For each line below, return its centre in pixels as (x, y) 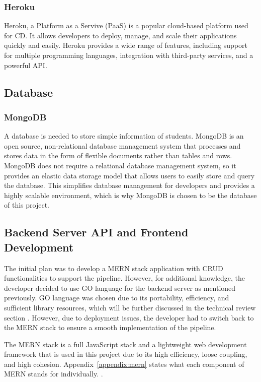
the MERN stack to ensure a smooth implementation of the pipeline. (110, 327)
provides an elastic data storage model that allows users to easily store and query (129, 175)
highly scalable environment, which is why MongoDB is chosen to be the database (130, 195)
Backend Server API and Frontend (96, 232)
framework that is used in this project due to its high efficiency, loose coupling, (126, 354)
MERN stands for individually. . (54, 374)
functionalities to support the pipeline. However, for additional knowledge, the (125, 278)
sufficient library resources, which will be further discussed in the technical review (130, 307)
